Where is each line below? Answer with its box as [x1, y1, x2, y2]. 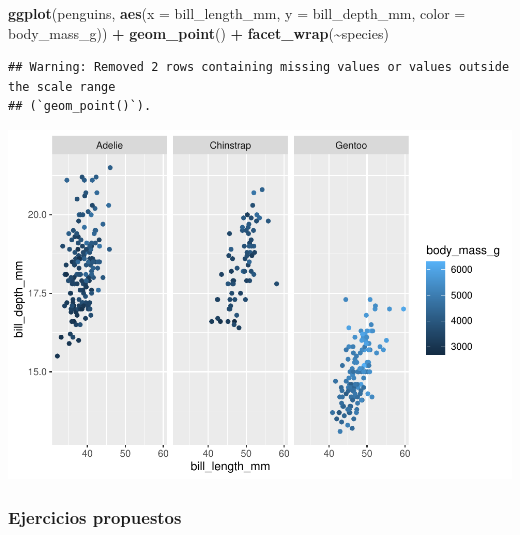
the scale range [8, 79, 116, 94]
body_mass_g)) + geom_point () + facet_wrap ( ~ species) [8, 22, 389, 43]
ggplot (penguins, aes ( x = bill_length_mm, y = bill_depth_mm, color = [8, 3, 466, 23]
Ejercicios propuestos [8, 505, 182, 530]
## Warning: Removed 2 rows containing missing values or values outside [8, 60, 510, 75]
